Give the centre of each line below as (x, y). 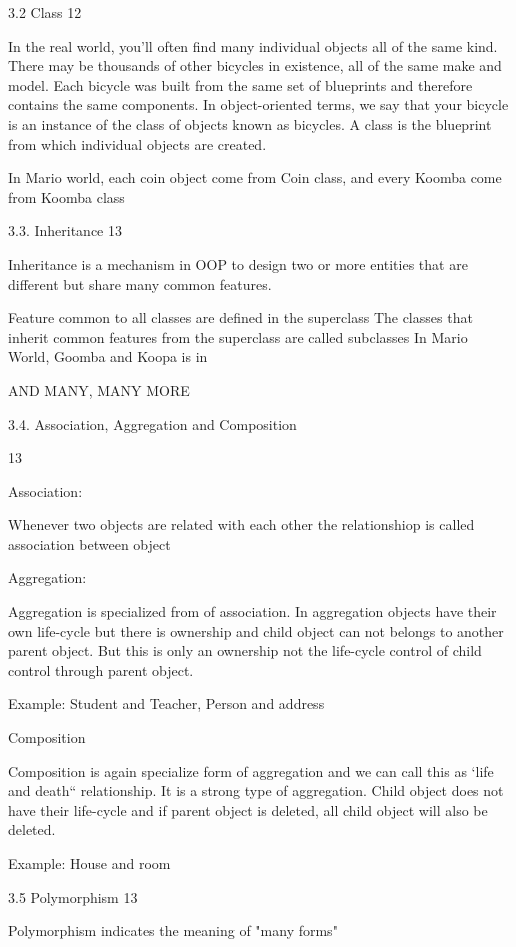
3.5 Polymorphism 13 (73, 896)
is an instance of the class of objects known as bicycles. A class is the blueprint (250, 123)
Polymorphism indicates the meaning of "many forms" (173, 930)
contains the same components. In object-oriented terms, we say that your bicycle (258, 104)
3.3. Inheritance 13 (65, 230)
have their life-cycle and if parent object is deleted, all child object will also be (248, 809)
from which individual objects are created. (137, 143)
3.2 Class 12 (45, 12)
